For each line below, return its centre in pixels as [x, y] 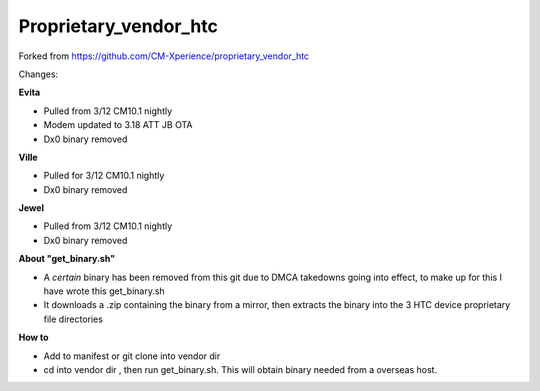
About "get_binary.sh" [66, 259]
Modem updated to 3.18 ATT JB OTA [118, 125]
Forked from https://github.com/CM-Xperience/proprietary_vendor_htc [164, 56]
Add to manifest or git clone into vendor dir [132, 356]
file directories [73, 319]
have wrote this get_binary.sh [104, 291]
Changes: [38, 74]
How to [33, 337]
